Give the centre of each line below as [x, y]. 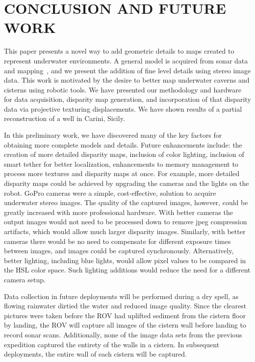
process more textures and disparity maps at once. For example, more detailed [122, 173]
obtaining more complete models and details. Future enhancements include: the [123, 144]
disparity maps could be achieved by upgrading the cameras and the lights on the [127, 183]
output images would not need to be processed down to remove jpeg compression [126, 222]
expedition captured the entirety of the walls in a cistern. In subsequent [112, 344]
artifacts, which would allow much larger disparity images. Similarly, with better [125, 231]
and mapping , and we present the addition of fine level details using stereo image [127, 70]
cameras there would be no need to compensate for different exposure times [117, 241]
